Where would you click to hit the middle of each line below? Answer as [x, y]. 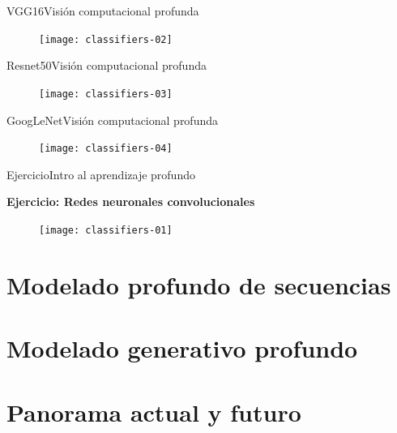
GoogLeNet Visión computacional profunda [113, 120]
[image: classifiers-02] [106, 39]
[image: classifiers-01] [106, 230]
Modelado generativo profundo [182, 348]
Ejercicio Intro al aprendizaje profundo [101, 174]
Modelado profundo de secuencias [199, 284]
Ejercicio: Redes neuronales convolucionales [131, 201]
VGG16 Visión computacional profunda [103, 11]
